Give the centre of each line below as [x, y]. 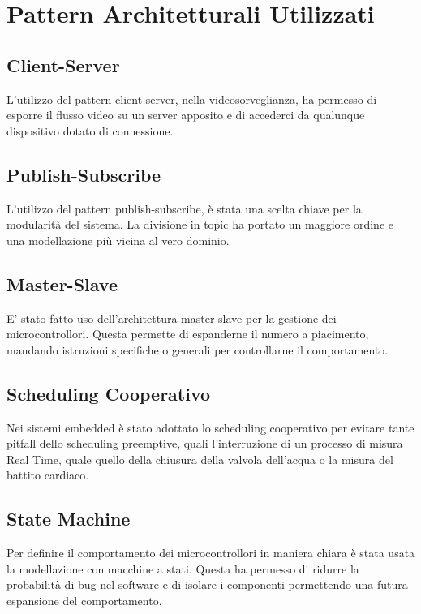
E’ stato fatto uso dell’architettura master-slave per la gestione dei [172, 318]
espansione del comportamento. [84, 600]
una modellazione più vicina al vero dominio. [118, 240]
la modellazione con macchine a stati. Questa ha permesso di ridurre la [183, 568]
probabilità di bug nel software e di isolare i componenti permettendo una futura [207, 584]
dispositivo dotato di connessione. [90, 130]
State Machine [69, 519]
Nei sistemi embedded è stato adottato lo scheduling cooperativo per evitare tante [210, 427]
